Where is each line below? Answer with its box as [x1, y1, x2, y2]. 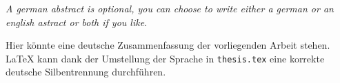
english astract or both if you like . [6, 14, 148, 29]
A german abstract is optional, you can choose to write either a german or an [6, 1, 334, 15]
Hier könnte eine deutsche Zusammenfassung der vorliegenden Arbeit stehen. [6, 38, 330, 52]
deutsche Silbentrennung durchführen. [6, 64, 166, 79]
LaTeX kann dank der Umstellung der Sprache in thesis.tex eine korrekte [6, 51, 325, 65]
